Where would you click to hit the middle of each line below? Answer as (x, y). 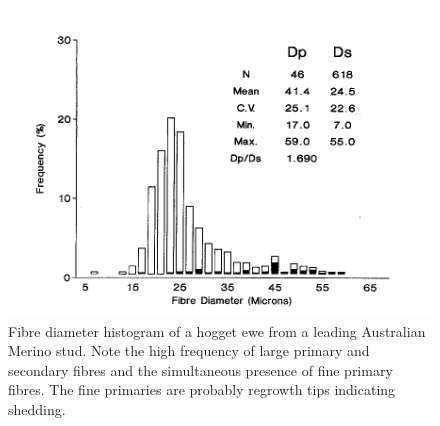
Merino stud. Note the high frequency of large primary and (189, 350)
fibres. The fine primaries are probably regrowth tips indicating (202, 389)
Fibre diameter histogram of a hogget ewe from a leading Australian (217, 330)
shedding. (37, 409)
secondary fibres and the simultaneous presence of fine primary (200, 369)
